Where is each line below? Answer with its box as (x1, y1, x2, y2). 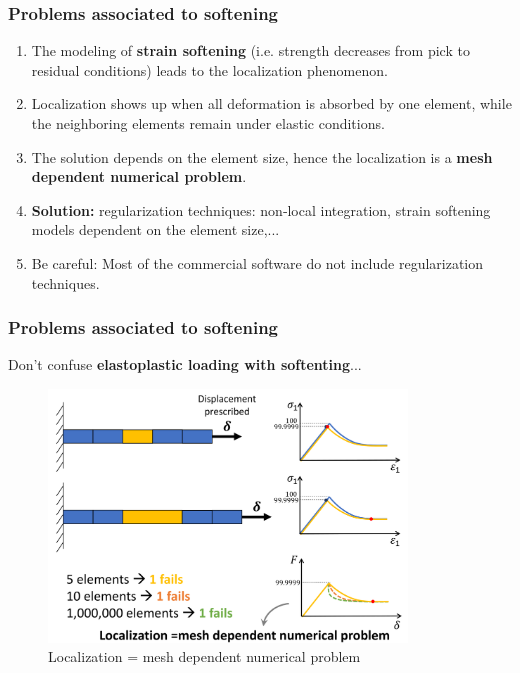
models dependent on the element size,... (31, 219, 280, 240)
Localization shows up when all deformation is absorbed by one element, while (31, 93, 512, 114)
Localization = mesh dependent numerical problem (48, 646, 361, 667)
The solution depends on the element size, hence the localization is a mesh (31, 146, 493, 167)
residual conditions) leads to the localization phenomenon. (31, 59, 388, 80)
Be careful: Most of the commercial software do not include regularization (31, 252, 484, 273)
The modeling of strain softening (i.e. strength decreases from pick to (31, 40, 470, 61)
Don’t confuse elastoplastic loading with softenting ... (8, 354, 362, 375)
